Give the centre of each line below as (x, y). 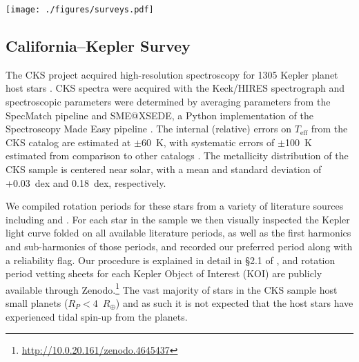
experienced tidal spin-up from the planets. (97, 316)
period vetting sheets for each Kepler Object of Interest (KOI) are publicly (164, 273)
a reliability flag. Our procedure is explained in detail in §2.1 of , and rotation (171, 260)
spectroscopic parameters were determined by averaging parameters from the (168, 102)
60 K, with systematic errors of (208, 142)
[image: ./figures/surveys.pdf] (80, 10)
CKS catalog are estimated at (68, 142)
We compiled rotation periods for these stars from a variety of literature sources (175, 206)
